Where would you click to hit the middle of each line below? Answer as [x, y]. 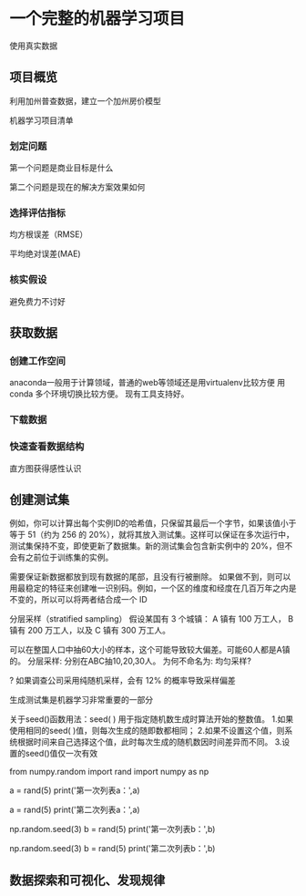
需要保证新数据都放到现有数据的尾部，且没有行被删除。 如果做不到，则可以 [150, 577]
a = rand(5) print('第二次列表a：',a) [75, 810]
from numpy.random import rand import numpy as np [109, 772]
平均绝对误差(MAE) [45, 254]
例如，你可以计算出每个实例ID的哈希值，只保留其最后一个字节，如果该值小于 [153, 523]
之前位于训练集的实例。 [69, 558]
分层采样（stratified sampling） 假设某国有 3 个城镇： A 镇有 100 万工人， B [152, 619]
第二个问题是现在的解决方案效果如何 [77, 187]
